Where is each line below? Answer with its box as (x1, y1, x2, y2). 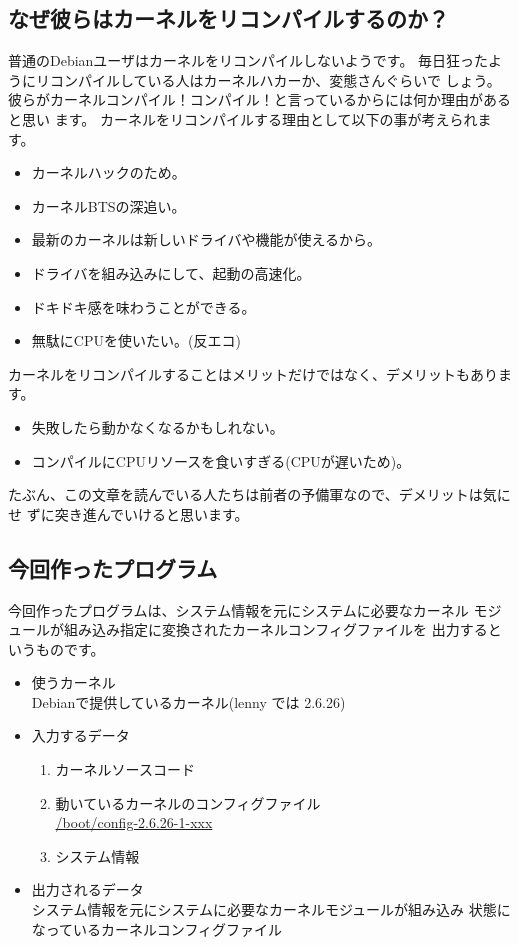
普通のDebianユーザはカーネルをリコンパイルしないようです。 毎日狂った (8, 50, 489, 71)
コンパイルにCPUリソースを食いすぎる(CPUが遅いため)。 (31, 450, 411, 471)
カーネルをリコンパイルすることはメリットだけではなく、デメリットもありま (8, 363, 512, 384)
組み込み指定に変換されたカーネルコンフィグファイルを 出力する (63, 619, 488, 640)
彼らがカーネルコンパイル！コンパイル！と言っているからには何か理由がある (8, 89, 512, 110)
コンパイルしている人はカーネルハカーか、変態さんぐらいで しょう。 (49, 69, 501, 90)
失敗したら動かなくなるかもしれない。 (31, 416, 284, 437)
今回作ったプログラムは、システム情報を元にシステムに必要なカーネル (8, 599, 469, 620)
